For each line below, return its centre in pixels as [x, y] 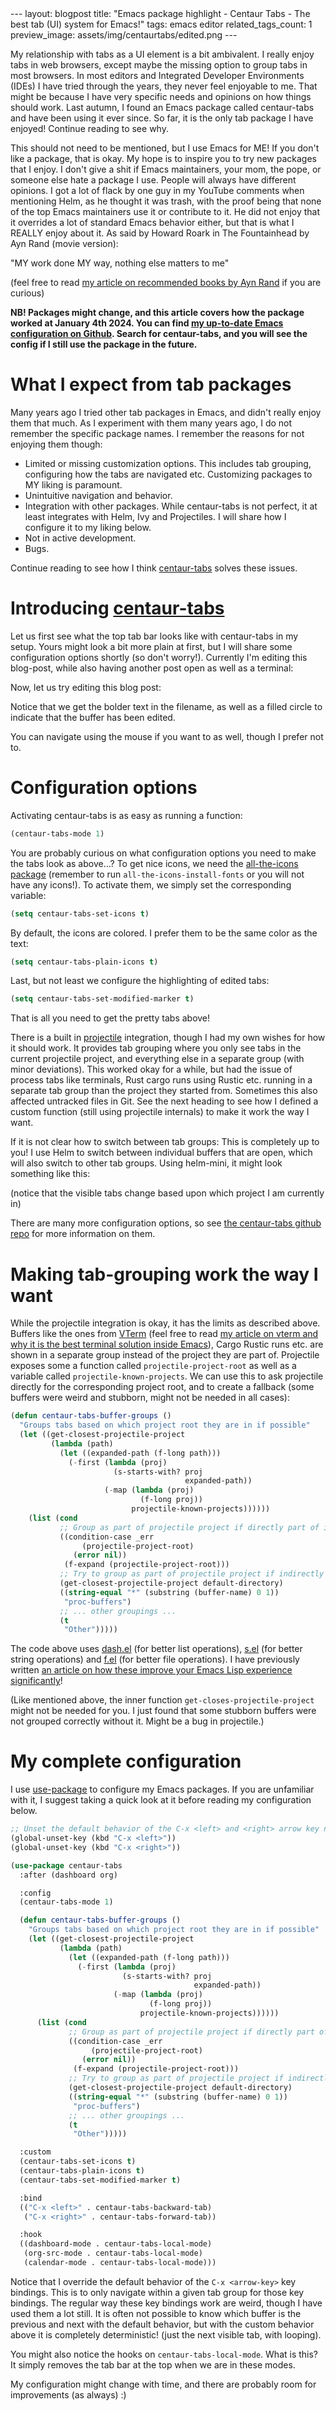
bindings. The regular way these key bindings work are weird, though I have [166, 2303]
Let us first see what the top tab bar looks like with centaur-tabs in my [154, 636]
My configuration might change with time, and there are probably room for [163, 2384]
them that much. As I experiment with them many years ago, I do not [151, 423]
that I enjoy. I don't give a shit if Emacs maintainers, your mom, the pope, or [166, 169]
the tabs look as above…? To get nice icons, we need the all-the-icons [154, 863]
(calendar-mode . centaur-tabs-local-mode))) [120, 2263]
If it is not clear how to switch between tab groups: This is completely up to [165, 1142]
